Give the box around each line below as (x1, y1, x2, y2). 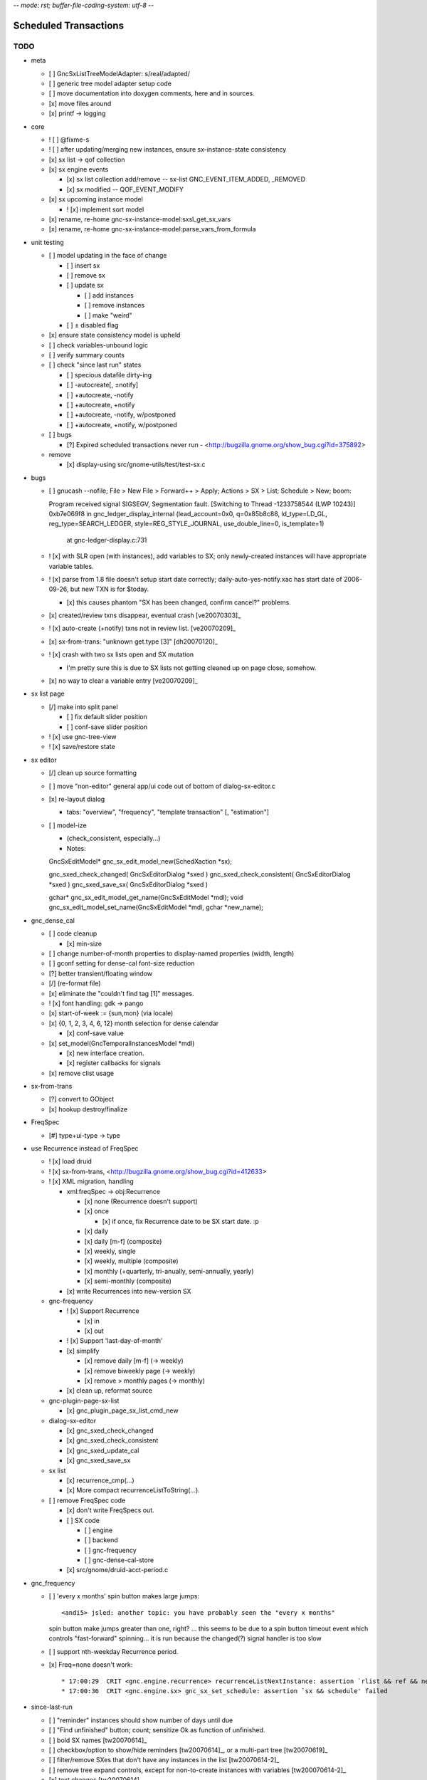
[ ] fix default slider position (66, 713, 147, 721)
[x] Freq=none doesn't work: (48, 1660, 133, 1669)
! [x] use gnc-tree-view (48, 732, 117, 740)
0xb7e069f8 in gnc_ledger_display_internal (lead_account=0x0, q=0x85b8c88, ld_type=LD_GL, (48, 509, 327, 518)
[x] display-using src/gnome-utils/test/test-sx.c (66, 460, 206, 469)
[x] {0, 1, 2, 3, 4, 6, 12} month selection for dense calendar (48, 1019, 219, 1027)
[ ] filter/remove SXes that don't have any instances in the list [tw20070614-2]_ (48, 1756, 280, 1764)
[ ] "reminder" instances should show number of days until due (48, 1716, 233, 1724)
